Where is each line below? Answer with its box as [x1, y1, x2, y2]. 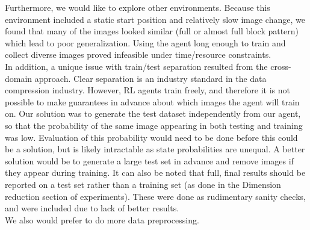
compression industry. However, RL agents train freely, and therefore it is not [5, 84, 290, 96]
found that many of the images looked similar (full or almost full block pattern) [5, 25, 299, 37]
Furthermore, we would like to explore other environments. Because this [5, 1, 270, 13]
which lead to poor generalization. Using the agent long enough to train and [5, 36, 286, 49]
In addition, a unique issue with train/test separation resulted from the [5, 60, 268, 72]
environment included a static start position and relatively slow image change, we [5, 13, 305, 25]
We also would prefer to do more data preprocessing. [5, 213, 199, 226]
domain [5, 72, 33, 84]
